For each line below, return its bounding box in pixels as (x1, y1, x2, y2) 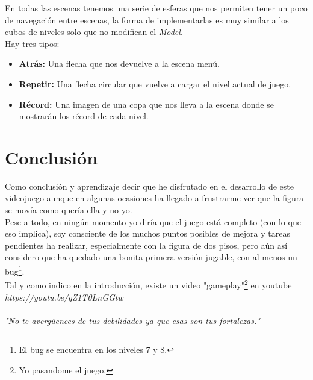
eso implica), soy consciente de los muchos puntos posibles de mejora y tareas (5, 227, 290, 240)
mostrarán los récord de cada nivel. (19, 110, 149, 122)
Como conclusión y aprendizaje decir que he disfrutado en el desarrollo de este (5, 179, 294, 192)
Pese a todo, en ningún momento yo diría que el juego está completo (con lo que (5, 215, 301, 228)
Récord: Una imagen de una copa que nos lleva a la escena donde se (19, 98, 274, 110)
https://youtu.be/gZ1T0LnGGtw (5, 290, 123, 303)
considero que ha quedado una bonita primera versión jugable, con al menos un (5, 251, 297, 263)
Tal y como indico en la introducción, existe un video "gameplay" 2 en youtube (5, 277, 292, 291)
